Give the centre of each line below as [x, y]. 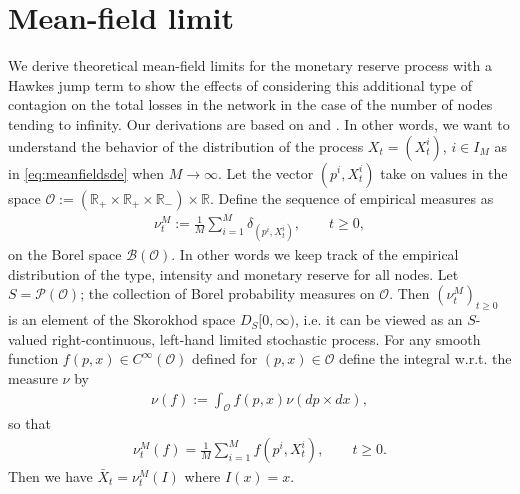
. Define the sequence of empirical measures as [351, 197]
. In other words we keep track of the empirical [315, 254]
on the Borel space [65, 254]
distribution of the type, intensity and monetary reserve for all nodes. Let [233, 273]
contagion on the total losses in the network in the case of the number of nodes [250, 104]
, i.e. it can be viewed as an [378, 319]
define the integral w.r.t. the [425, 358]
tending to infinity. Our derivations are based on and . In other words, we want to [259, 123]
